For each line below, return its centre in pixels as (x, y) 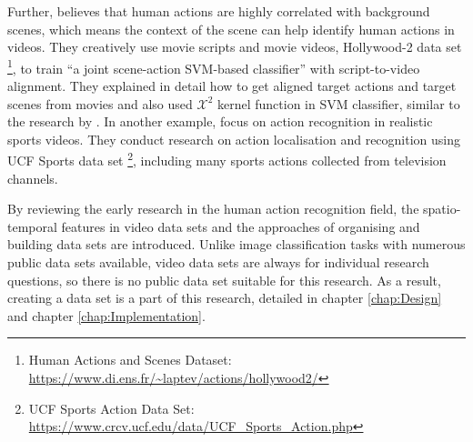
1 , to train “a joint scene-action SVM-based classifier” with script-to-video (214, 66)
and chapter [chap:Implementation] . (106, 315)
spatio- (442, 209)
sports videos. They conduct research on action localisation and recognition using (234, 139)
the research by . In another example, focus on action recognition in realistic (220, 121)
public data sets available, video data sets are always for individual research (218, 262)
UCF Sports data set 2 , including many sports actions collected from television (227, 159)
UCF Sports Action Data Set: (111, 408)
